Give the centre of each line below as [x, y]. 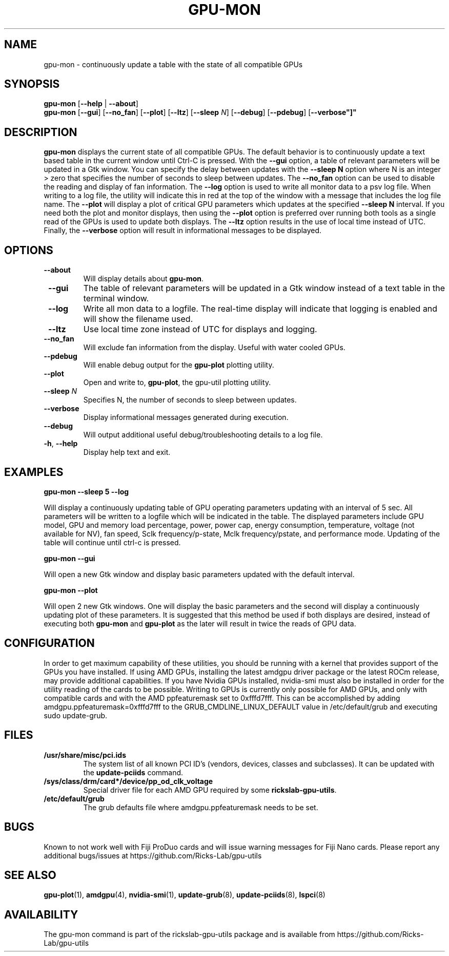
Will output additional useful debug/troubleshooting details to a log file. [203, 435]
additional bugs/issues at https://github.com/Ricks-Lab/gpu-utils [153, 855]
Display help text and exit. [127, 452]
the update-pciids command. [133, 772]
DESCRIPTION [41, 132]
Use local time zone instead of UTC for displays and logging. [200, 329]
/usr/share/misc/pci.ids [85, 755]
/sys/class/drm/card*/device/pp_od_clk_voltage [128, 781]
